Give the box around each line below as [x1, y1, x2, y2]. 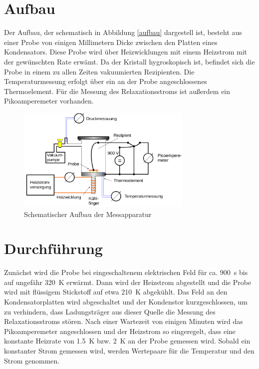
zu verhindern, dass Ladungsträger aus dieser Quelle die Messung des [4, 306, 216, 316]
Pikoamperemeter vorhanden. [4, 95, 94, 106]
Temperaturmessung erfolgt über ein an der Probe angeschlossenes [4, 76, 207, 86]
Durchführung [4, 238, 103, 258]
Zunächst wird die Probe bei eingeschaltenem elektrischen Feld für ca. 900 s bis [4, 267, 248, 277]
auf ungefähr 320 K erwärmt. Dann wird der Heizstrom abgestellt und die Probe [4, 276, 252, 287]
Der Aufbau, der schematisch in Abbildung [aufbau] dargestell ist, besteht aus [4, 27, 242, 37]
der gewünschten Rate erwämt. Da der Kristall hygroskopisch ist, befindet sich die [4, 56, 255, 66]
